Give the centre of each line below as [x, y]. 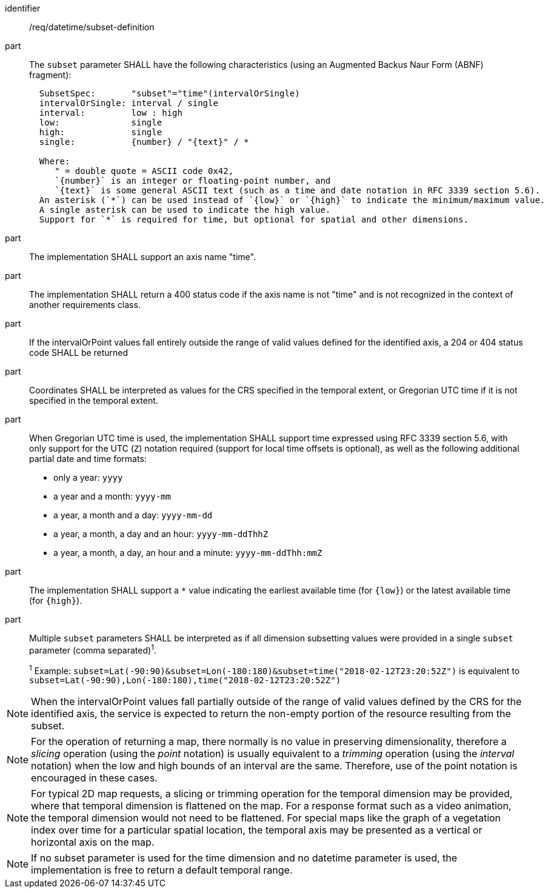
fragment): [50, 75]
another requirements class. [85, 305]
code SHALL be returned [79, 353]
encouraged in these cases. [94, 778]
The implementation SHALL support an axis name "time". [142, 257]
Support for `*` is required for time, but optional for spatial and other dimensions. [254, 219]
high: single [101, 132]
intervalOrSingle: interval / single [129, 103]
